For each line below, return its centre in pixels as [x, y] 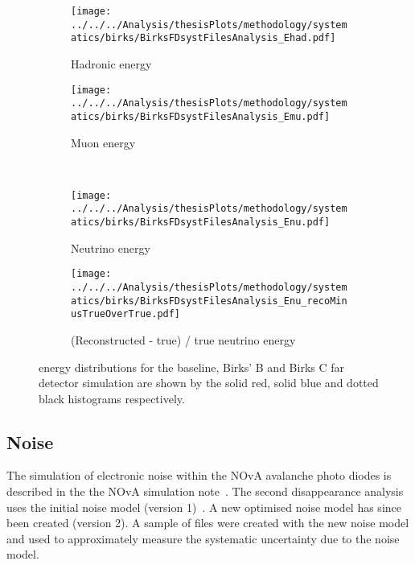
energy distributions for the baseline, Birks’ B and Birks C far [192, 367]
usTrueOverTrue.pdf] [126, 314]
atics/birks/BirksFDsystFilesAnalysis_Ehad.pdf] [203, 38]
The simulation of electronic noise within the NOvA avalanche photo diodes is [199, 475]
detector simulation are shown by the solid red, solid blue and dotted [209, 383]
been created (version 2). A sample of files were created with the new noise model [208, 523]
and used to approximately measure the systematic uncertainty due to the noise [203, 538]
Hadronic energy [111, 63]
